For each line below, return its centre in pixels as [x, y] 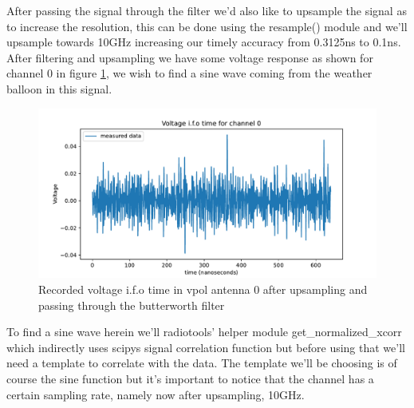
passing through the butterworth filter [132, 305]
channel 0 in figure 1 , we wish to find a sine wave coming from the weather [189, 73]
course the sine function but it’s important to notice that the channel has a [190, 378]
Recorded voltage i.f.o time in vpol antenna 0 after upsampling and [203, 289]
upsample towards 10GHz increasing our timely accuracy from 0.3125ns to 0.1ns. [204, 42]
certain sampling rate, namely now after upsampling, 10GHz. [156, 394]
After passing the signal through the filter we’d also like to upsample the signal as [207, 10]
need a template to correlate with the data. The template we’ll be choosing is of [202, 363]
